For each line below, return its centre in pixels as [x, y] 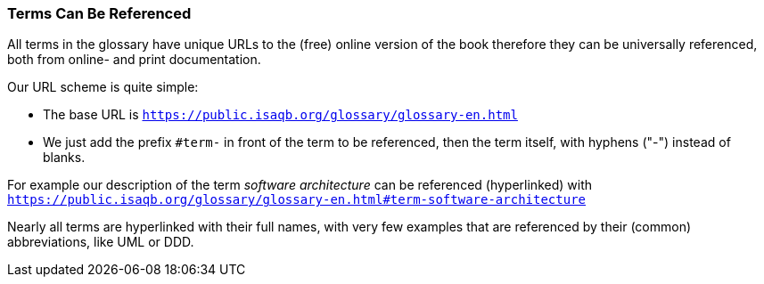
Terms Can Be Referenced [99, 13]
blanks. [64, 158]
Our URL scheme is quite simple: [103, 87]
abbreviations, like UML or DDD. [101, 242]
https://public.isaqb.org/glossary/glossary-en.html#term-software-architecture [297, 200]
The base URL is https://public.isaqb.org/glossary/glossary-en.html [280, 115]
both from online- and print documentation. [134, 60]
